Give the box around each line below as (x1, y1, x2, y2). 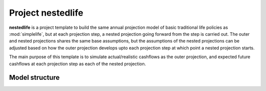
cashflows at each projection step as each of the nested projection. (9, 61, 146, 67)
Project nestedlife (9, 7, 84, 18)
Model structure (9, 73, 60, 82)
